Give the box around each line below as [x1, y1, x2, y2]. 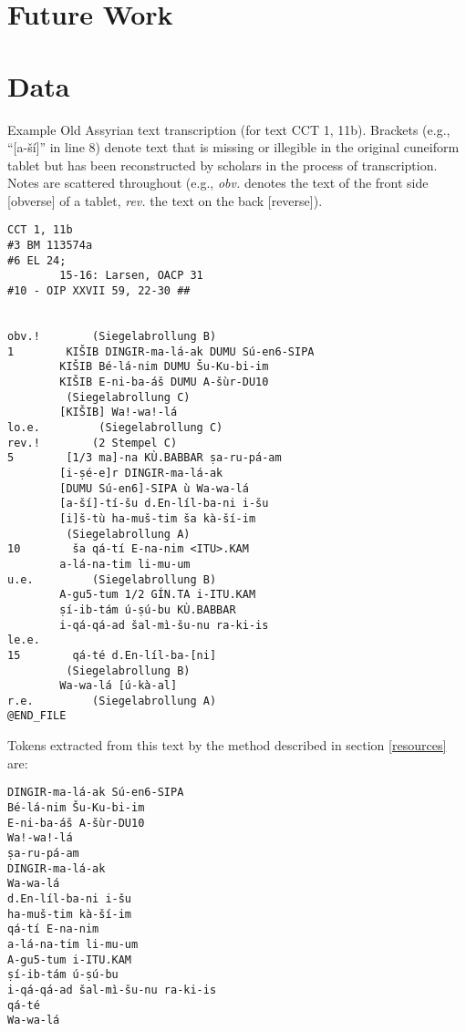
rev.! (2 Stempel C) [7, 436, 178, 449]
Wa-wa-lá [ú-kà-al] [59, 679, 178, 693]
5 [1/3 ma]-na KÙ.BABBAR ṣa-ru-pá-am [7, 451, 282, 465]
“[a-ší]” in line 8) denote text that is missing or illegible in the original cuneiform [7, 138, 460, 157]
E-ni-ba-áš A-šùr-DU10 [7, 816, 145, 830]
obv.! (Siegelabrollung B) [7, 330, 217, 344]
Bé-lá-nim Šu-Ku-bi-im [7, 800, 145, 814]
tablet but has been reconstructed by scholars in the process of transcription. [7, 155, 438, 174]
